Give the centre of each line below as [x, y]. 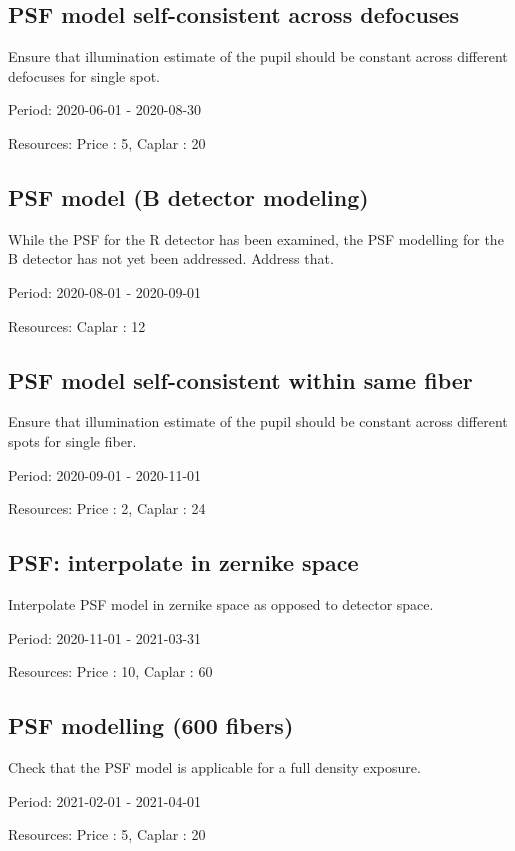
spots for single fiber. [72, 440]
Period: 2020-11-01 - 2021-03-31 [105, 637]
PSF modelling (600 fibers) [151, 725]
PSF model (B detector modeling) [188, 196]
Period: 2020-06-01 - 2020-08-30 [105, 109]
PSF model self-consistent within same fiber [240, 379]
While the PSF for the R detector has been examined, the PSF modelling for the [256, 238]
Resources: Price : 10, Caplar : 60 [110, 671]
